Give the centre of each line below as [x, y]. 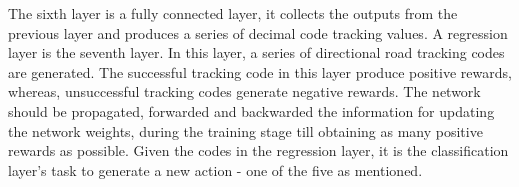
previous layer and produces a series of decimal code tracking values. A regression [258, 32]
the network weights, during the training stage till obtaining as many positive [245, 130]
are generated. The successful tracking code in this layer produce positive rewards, [260, 71]
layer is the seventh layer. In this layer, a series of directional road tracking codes [256, 52]
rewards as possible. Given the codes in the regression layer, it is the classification [258, 150]
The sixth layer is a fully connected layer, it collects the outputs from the [233, 13]
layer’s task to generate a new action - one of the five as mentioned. [215, 169]
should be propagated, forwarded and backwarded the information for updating [251, 110]
